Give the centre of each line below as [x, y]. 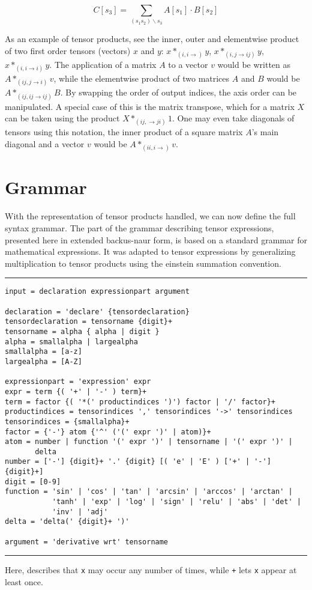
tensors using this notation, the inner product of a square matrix [124, 132]
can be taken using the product [62, 118]
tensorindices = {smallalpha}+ [67, 421]
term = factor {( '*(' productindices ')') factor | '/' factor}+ [140, 402]
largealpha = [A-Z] [43, 361]
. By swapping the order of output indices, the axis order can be [178, 92]
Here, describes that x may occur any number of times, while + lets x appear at [151, 570]
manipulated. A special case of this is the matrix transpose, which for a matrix [150, 106]
